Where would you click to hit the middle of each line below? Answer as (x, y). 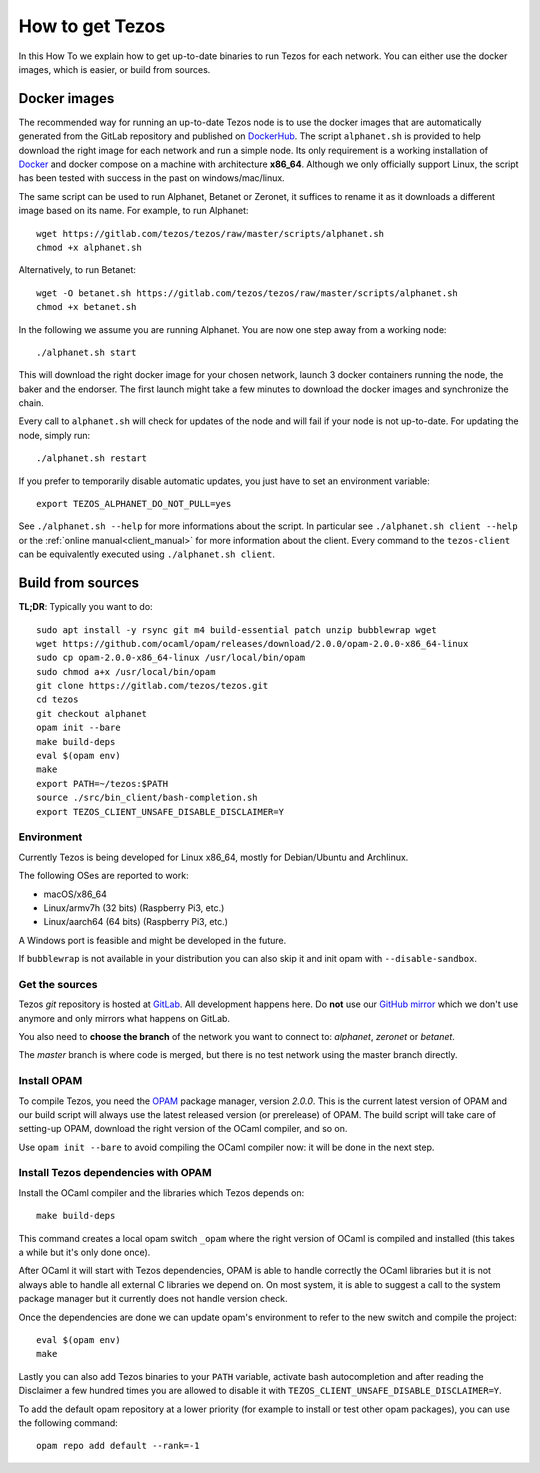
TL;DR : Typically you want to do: (86, 607)
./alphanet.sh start (86, 352)
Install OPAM (50, 1081)
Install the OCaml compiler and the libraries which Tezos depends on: (161, 1192)
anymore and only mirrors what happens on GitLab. (124, 1018)
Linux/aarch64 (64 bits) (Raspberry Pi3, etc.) (136, 922)
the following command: (68, 1422)
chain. (31, 403)
